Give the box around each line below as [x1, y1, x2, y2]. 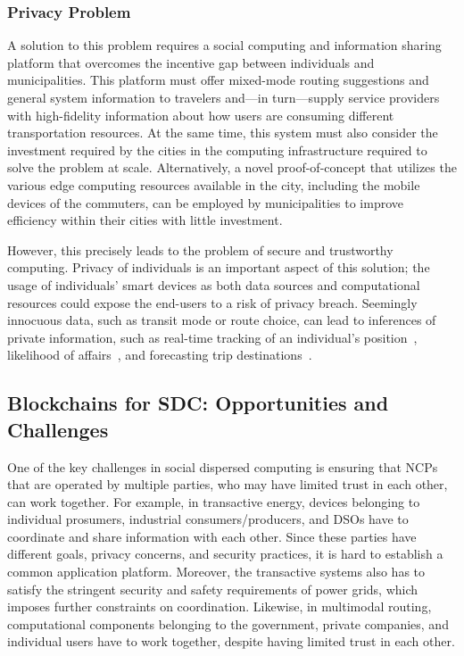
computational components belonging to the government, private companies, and [7, 614, 449, 633]
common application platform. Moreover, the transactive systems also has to [7, 562, 426, 581]
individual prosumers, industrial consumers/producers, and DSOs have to [7, 510, 409, 528]
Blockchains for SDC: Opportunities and [7, 389, 389, 417]
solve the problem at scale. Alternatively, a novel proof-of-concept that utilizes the [7, 158, 457, 177]
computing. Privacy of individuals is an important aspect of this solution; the [7, 258, 430, 277]
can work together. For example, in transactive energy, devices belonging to [7, 492, 420, 511]
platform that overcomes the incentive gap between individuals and [7, 53, 375, 71]
